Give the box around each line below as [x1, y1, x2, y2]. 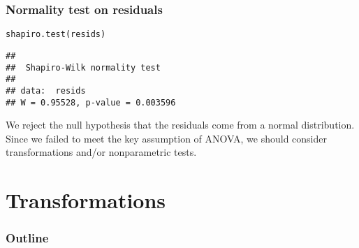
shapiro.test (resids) [6, 29, 106, 40]
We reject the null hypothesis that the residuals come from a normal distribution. [6, 117, 355, 132]
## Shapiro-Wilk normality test [6, 62, 161, 73]
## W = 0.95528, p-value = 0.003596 [6, 97, 176, 108]
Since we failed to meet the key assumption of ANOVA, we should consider [6, 131, 327, 145]
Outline [6, 229, 49, 247]
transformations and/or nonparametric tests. [6, 145, 197, 159]
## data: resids [6, 85, 86, 96]
